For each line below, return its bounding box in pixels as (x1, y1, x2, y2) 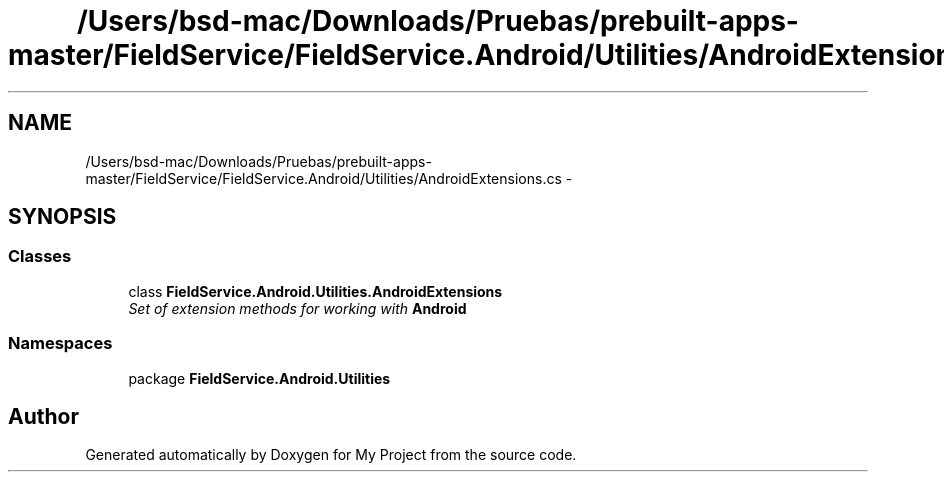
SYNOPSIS (8, 204, 117, 230)
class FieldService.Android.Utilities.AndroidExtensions (128, 282, 503, 300)
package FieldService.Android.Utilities (128, 369, 391, 387)
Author (8, 403, 79, 429)
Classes (8, 246, 72, 267)
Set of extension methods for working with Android (128, 299, 467, 317)
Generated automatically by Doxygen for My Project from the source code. (85, 446, 577, 464)
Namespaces (8, 333, 113, 354)
